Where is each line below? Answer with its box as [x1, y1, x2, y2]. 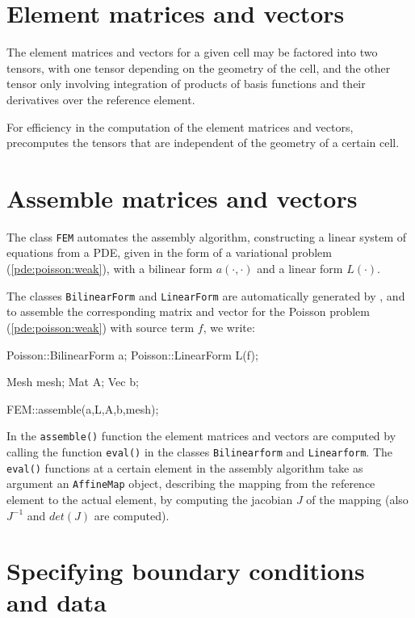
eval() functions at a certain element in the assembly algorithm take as [6, 459, 363, 476]
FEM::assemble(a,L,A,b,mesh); [6, 400, 159, 417]
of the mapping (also [306, 490, 409, 507]
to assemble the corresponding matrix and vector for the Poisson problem [6, 303, 370, 320]
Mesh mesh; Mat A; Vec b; [6, 373, 139, 390]
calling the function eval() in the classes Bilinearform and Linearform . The [6, 443, 392, 460]
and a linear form [257, 260, 343, 277]
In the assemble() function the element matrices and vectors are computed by [6, 427, 396, 444]
